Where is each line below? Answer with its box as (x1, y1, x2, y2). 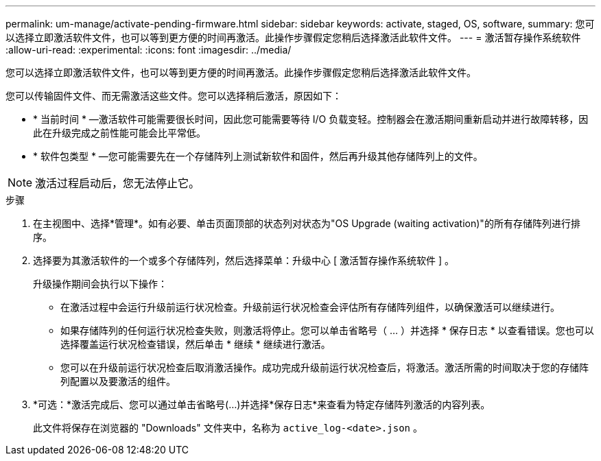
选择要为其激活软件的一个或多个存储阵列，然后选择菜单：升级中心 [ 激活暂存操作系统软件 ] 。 (33, 255, 454, 266)
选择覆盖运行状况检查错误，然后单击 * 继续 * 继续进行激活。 (60, 338, 331, 350)
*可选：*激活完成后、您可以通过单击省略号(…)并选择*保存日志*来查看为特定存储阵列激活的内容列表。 (33, 399, 491, 410)
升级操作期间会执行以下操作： (33, 278, 167, 289)
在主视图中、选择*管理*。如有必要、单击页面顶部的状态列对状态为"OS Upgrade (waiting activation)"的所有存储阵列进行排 (33, 217, 580, 229)
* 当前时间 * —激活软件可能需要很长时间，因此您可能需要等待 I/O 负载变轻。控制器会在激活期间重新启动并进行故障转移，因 (33, 113, 589, 125)
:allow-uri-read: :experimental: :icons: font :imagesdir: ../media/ (5, 44, 292, 56)
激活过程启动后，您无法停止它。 (35, 176, 200, 190)
